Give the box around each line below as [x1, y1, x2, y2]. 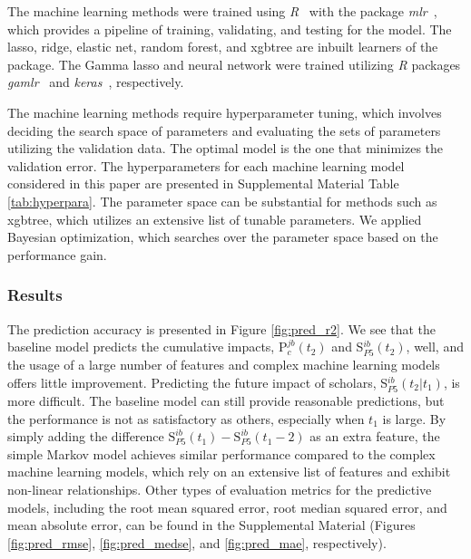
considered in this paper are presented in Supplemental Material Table [7, 174, 399, 193]
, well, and [406, 337, 464, 356]
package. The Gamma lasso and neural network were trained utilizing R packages [7, 54, 461, 73]
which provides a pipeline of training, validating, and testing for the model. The [7, 19, 452, 38]
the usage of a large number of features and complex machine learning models [7, 355, 440, 374]
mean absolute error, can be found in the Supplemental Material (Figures [7, 516, 416, 535]
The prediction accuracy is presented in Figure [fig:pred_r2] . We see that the [7, 319, 437, 338]
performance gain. [7, 245, 107, 264]
